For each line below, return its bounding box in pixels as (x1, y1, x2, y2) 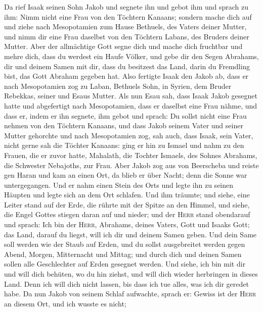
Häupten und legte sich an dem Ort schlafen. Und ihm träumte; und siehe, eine (4, 189, 250, 200)
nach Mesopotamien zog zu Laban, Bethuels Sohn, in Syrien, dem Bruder (4, 80, 232, 91)
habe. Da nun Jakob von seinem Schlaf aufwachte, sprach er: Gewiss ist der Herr (4, 288, 256, 299)
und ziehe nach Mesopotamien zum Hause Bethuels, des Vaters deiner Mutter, (4, 21, 247, 32)
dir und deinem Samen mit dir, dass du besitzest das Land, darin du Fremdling (4, 61, 250, 71)
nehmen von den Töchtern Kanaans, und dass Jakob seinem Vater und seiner (4, 120, 243, 131)
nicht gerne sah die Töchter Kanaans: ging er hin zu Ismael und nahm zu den (4, 140, 244, 150)
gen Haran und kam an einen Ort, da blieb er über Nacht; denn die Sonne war (4, 170, 247, 180)
